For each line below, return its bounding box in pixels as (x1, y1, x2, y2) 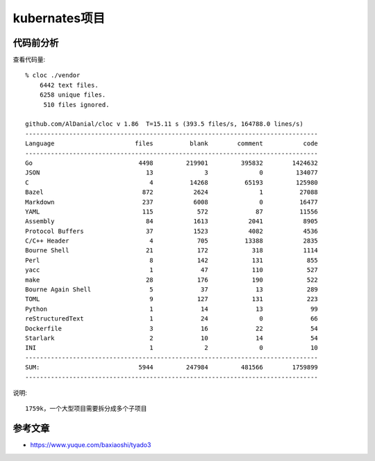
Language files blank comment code (25, 140, 319, 147)
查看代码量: (12, 56, 46, 64)
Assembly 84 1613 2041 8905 (25, 218, 319, 225)
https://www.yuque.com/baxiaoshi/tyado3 (30, 441, 151, 449)
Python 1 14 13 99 (25, 305, 319, 313)
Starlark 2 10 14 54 (25, 334, 319, 342)
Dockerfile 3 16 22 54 (25, 324, 319, 332)
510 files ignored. (43, 101, 110, 108)
